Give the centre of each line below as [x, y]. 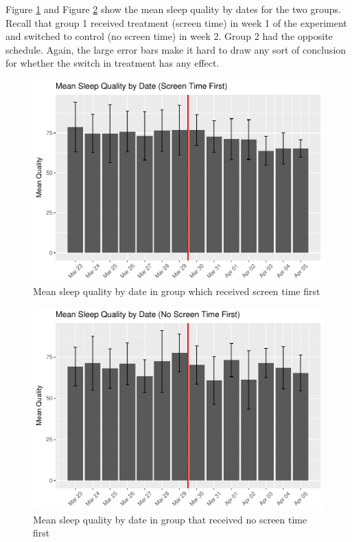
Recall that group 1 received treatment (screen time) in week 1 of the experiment [176, 22]
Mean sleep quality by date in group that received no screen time [170, 519]
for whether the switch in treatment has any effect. [113, 63]
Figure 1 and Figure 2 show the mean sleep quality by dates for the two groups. [173, 9]
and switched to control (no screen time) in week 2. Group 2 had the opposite [169, 36]
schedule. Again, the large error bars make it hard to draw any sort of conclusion [176, 49]
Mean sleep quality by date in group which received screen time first [177, 291]
